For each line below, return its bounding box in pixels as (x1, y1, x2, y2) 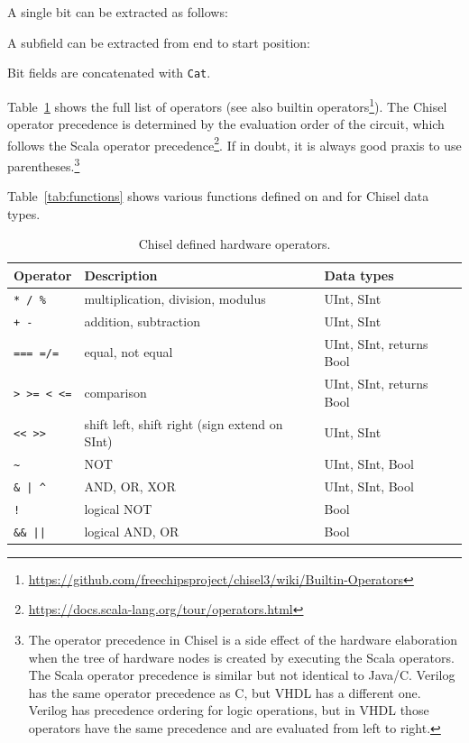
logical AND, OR (84, 521, 179, 540)
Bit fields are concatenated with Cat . (7, 63, 211, 82)
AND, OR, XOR (84, 476, 176, 495)
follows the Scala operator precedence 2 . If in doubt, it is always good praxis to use (7, 133, 462, 154)
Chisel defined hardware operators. (138, 234, 331, 253)
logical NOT (84, 499, 152, 518)
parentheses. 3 (7, 153, 80, 175)
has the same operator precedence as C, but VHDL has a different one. (28, 683, 421, 702)
